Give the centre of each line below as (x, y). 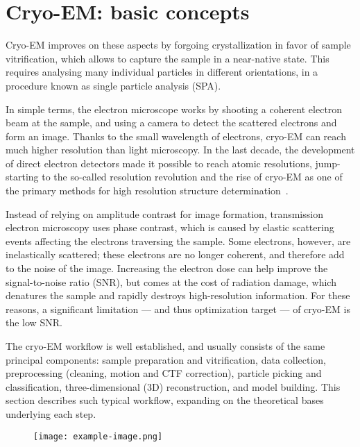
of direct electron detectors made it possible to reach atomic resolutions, (159, 163)
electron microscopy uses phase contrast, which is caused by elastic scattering (170, 227)
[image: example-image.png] (98, 436)
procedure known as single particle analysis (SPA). (113, 85)
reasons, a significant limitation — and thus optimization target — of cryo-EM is (178, 309)
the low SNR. (34, 322)
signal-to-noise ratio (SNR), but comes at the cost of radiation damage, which (171, 281)
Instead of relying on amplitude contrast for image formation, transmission (164, 213)
